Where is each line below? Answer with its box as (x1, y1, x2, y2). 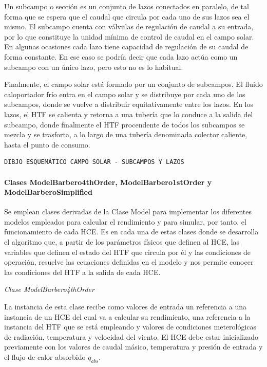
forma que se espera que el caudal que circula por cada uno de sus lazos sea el (4, 11, 250, 22)
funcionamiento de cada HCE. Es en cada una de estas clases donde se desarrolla (4, 226, 259, 237)
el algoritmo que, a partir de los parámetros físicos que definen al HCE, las (4, 236, 240, 247)
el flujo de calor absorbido (4, 352, 86, 362)
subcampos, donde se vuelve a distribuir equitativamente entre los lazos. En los (4, 99, 254, 109)
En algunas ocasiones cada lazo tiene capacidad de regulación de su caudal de (4, 41, 249, 52)
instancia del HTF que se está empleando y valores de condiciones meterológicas (4, 321, 257, 332)
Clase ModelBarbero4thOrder (4, 284, 94, 295)
